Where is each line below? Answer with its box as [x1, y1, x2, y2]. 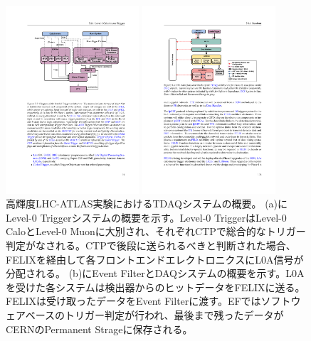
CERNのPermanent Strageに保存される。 [6, 321, 193, 336]
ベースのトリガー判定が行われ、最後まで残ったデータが [25, 307, 284, 322]
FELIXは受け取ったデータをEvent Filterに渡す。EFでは [6, 293, 261, 308]
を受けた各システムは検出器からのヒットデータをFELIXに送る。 [6, 279, 305, 294]
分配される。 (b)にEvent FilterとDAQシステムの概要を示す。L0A [6, 266, 305, 281]
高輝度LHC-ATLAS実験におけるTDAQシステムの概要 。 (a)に [6, 196, 288, 211]
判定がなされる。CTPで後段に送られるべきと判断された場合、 [6, 237, 296, 252]
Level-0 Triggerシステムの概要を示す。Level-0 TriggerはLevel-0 [6, 210, 287, 224]
